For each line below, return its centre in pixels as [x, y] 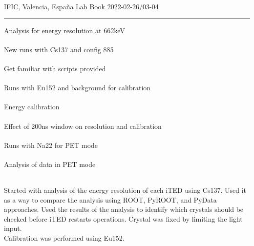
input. [13, 228]
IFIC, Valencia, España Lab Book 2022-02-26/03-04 [81, 6]
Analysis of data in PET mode [50, 164]
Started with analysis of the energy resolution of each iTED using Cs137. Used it [125, 190]
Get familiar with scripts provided [55, 68]
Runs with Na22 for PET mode [51, 145]
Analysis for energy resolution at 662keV [64, 30]
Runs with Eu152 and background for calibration [77, 88]
